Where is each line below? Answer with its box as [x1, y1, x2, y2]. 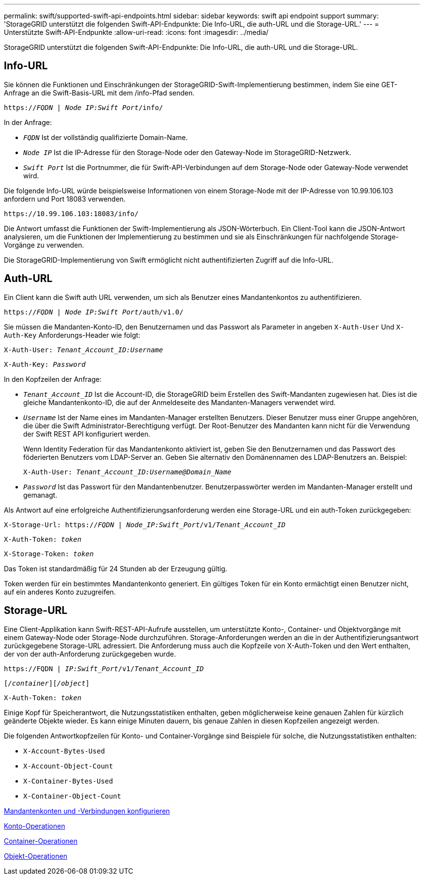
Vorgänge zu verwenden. [4, 240, 84, 249]
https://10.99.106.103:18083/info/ [4, 209, 139, 218]
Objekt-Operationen [4, 851, 67, 860]
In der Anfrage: [4, 118, 52, 126]
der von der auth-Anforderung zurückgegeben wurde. [4, 649, 176, 658]
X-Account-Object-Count [23, 762, 113, 770]
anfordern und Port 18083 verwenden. [4, 194, 126, 203]
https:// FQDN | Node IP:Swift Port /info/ [4, 103, 163, 111]
